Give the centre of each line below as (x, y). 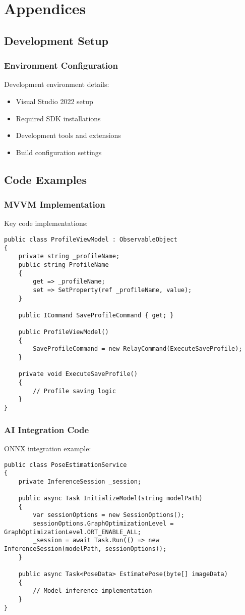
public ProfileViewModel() (64, 332)
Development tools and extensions (68, 135)
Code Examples (45, 179)
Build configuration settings (59, 152)
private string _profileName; (69, 256)
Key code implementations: (46, 223)
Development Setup (56, 40)
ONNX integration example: (48, 448)
